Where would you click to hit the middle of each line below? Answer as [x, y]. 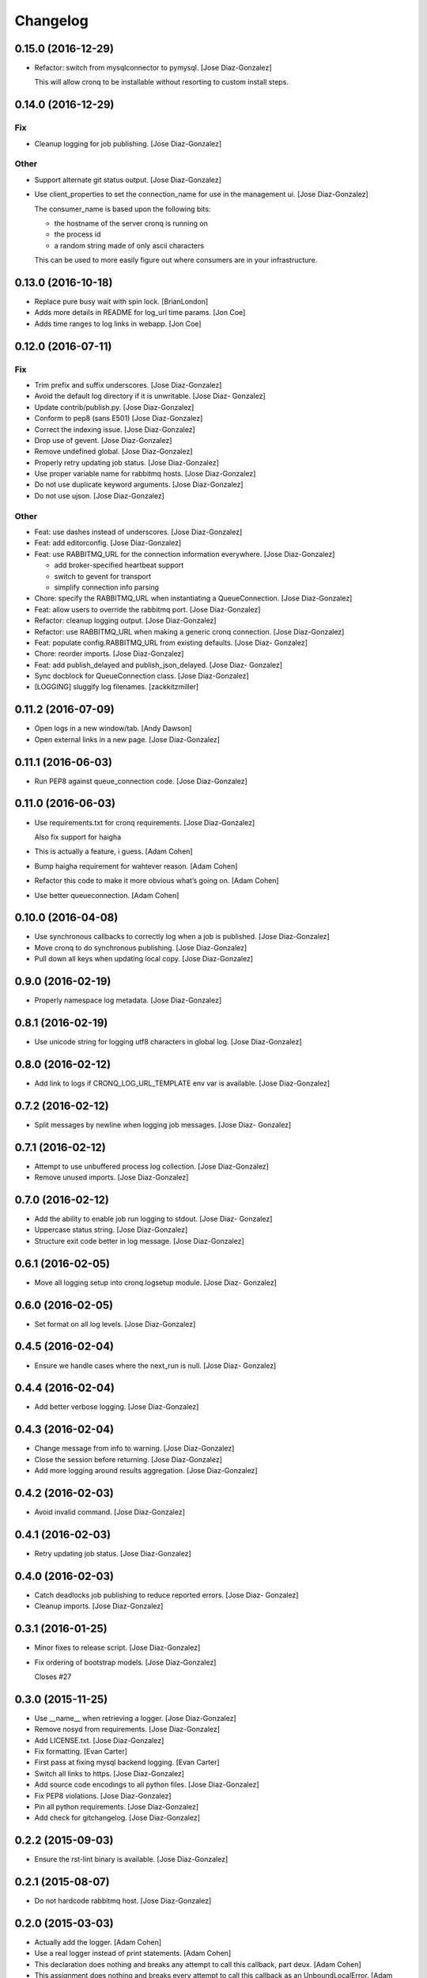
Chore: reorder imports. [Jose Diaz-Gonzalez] [109, 654]
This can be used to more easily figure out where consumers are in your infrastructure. [176, 260]
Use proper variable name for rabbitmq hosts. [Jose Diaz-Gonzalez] [145, 474]
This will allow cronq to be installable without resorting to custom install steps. [161, 82]
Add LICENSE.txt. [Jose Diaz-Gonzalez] [99, 1740]
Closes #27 [53, 1677]
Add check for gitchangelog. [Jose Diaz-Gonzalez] [117, 1818]
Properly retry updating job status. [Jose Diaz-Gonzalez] [127, 462]
